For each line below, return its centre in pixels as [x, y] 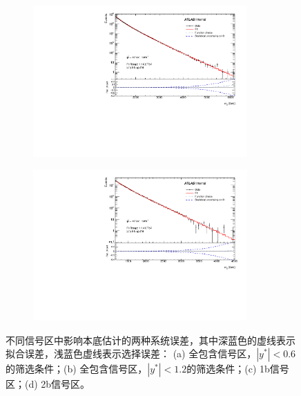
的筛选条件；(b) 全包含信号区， [77, 369]
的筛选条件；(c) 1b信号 [238, 369]
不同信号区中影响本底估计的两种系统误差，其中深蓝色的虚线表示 [150, 340]
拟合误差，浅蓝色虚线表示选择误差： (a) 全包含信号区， [131, 353]
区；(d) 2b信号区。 [48, 384]
